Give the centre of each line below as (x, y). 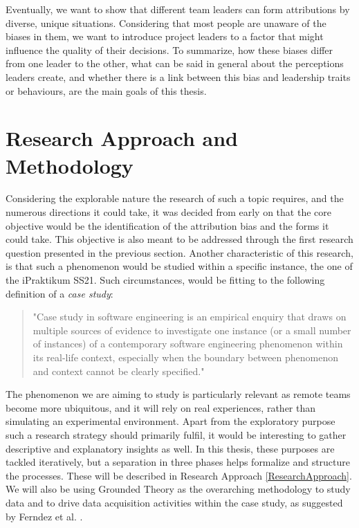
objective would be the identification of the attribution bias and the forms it (167, 225)
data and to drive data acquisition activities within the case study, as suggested (174, 502)
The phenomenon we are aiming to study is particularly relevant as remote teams (178, 394)
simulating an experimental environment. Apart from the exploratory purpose (171, 421)
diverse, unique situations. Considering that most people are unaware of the (166, 22)
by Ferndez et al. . (44, 516)
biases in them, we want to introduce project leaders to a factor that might (165, 36)
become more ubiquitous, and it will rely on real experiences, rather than (161, 407)
